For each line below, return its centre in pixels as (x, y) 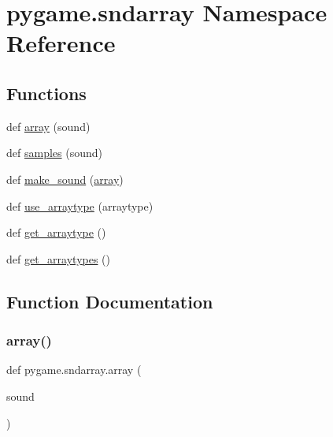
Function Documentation (110, 301)
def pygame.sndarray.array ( (74, 370)
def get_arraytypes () (59, 258)
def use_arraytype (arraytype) (80, 205)
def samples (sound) (54, 153)
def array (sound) (48, 126)
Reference (61, 43)
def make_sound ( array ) (65, 179)
